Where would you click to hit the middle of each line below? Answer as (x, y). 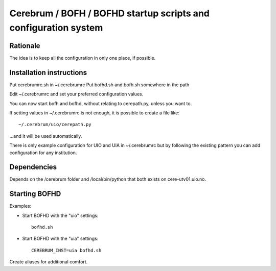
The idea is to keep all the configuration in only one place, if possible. (83, 58)
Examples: (20, 206)
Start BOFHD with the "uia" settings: (60, 239)
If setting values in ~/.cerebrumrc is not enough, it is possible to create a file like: (95, 113)
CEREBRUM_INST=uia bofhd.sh (66, 250)
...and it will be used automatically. (46, 136)
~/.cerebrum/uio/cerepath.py (55, 125)
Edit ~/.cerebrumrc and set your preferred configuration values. (76, 94)
